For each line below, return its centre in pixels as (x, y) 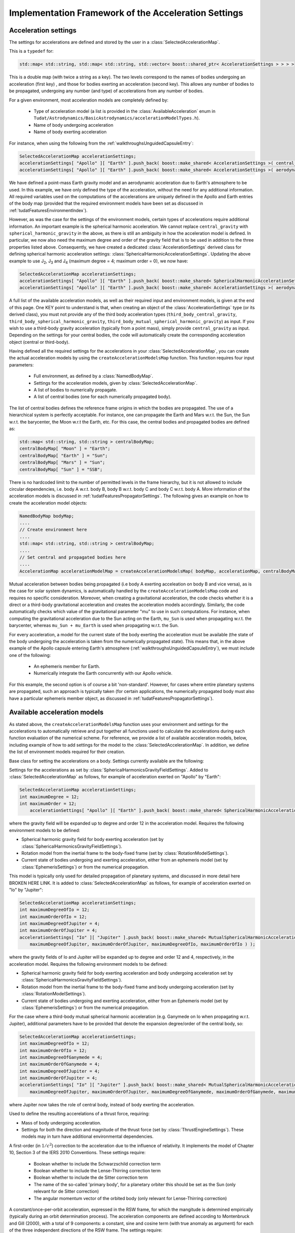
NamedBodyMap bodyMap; (47, 516)
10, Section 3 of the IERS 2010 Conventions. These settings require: (77, 1153)
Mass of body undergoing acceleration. (61, 1123)
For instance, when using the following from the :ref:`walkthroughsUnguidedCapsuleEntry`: (101, 143)
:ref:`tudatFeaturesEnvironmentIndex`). (48, 210)
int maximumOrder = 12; (48, 804)
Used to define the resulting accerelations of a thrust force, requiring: (79, 1114)
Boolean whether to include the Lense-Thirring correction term (97, 1170)
